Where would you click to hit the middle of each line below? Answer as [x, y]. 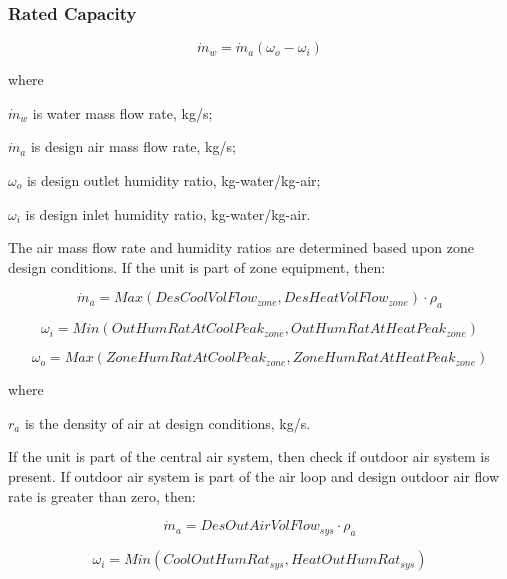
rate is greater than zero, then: [102, 495]
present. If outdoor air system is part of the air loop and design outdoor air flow [254, 475]
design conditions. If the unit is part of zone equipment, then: [197, 266]
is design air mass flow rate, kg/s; [133, 146]
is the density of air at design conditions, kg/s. [167, 422]
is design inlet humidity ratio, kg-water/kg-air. [168, 213]
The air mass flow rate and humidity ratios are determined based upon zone [241, 247]
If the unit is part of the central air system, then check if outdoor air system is [249, 456]
